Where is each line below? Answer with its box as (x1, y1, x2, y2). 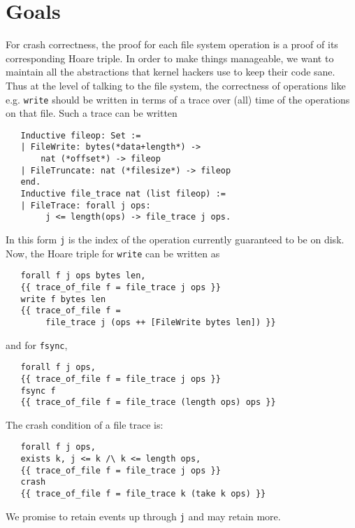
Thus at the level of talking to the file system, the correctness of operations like (6, 78, 346, 92)
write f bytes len (20, 294, 106, 304)
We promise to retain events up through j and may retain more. (6, 508, 281, 523)
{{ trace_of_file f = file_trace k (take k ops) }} (20, 489, 266, 499)
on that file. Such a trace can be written (6, 106, 177, 120)
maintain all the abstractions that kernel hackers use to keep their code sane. (6, 64, 335, 79)
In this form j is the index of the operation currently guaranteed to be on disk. (6, 232, 345, 246)
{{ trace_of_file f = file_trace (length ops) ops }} (20, 397, 276, 408)
